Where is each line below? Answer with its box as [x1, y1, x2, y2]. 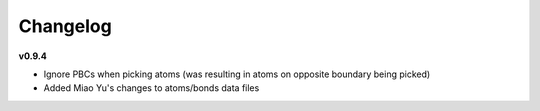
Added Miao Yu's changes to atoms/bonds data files [43, 82, 260, 94]
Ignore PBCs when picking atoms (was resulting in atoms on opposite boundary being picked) [43, 68, 431, 80]
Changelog [18, 15, 112, 37]
